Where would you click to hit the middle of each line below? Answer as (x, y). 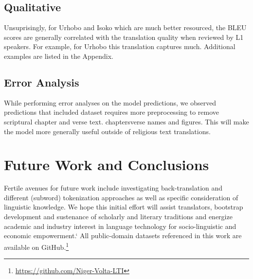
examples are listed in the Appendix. (59, 56)
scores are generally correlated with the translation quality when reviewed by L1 (124, 37)
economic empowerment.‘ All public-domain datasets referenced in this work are (123, 235)
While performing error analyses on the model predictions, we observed (110, 102)
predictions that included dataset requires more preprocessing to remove (112, 112)
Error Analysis (42, 82)
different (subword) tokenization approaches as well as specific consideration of (121, 197)
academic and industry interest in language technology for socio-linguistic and (120, 226)
